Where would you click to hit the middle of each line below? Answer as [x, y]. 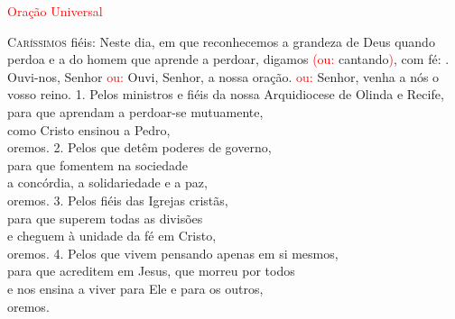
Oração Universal [55, 11]
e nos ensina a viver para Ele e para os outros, [135, 288]
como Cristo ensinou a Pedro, [89, 129]
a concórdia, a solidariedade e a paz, [107, 182]
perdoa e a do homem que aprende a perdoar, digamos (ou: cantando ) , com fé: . [228, 59]
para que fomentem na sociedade [97, 164]
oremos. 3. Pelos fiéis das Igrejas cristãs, [118, 200]
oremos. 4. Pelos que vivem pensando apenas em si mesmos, [173, 253]
